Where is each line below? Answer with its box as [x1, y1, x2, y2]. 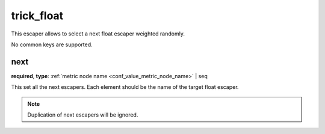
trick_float [11, 9, 64, 22]
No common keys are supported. [11, 41, 93, 48]
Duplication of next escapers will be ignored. [27, 111, 138, 118]
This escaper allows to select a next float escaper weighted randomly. [11, 30, 185, 37]
